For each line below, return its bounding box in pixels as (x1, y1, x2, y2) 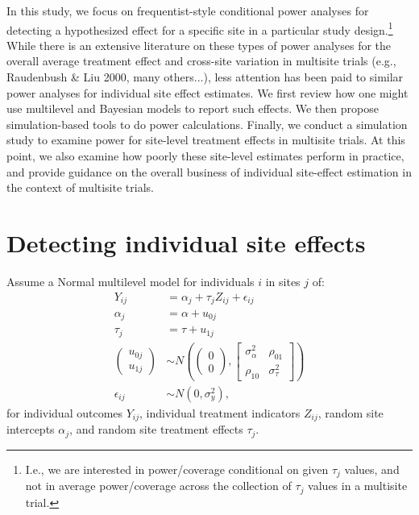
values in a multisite (308, 477, 408, 494)
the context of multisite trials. (6, 179, 154, 196)
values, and (344, 460, 400, 477)
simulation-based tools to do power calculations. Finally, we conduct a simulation (6, 115, 408, 132)
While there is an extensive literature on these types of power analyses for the (6, 36, 392, 53)
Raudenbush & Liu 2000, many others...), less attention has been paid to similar (6, 69, 404, 85)
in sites (265, 272, 301, 289)
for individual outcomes (6, 404, 123, 421)
